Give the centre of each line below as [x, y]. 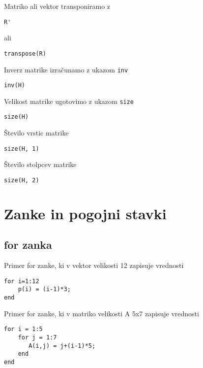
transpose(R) [25, 53]
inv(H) [14, 85]
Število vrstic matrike [36, 133]
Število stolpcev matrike [40, 164]
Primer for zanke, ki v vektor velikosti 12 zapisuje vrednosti [94, 265]
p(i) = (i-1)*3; [44, 289]
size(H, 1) [22, 149]
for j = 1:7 [37, 338]
